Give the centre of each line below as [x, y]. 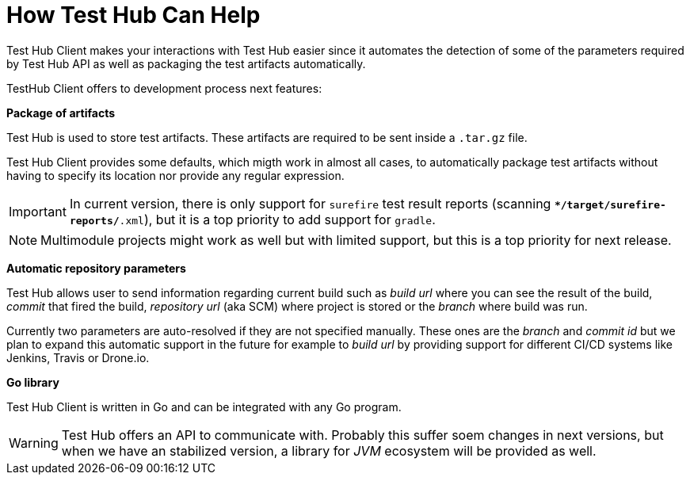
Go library [33, 382]
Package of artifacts [61, 113]
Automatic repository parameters [96, 268]
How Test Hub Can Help [133, 15]
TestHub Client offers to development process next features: [164, 88]
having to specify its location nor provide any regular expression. [175, 175]
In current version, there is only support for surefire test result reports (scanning [310, 203]
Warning [34, 443]
